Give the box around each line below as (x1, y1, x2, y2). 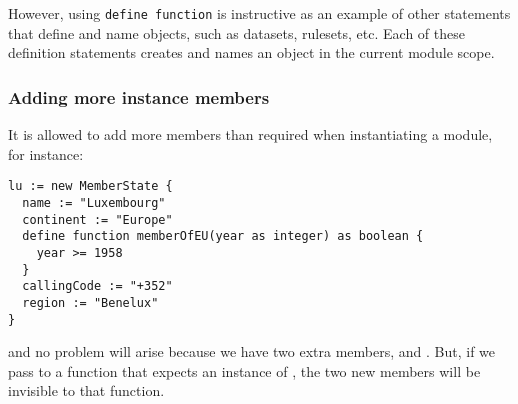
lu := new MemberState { (8, 179, 173, 194)
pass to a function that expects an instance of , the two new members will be (8, 360, 481, 381)
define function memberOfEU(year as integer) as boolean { (22, 229, 424, 244)
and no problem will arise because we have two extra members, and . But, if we (8, 341, 496, 362)
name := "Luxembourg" (22, 195, 166, 210)
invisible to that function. (8, 380, 165, 401)
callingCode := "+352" (22, 279, 173, 294)
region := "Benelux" (22, 295, 159, 310)
